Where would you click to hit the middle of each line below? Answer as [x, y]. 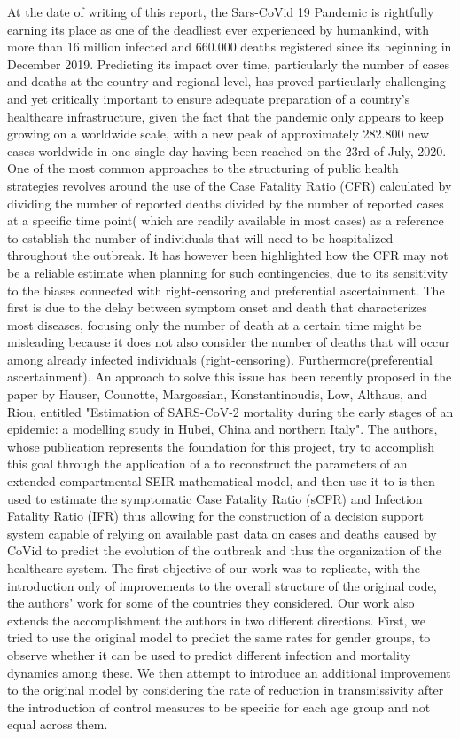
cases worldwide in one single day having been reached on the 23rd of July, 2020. [227, 150]
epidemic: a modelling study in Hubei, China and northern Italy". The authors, [222, 429]
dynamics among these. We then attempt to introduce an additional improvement [229, 672]
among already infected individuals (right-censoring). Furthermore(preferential [220, 359]
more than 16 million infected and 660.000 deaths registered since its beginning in [230, 47]
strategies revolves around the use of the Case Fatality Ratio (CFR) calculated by [230, 185]
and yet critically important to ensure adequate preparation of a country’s [209, 98]
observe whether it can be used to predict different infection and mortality [209, 654]
